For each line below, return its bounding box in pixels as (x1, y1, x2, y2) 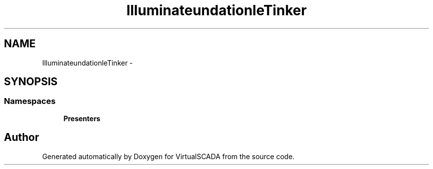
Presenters (63, 114, 100, 123)
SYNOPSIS (4, 75, 58, 88)
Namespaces (4, 96, 56, 106)
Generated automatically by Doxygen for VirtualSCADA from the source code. (42, 152, 295, 161)
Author (4, 131, 39, 144)
